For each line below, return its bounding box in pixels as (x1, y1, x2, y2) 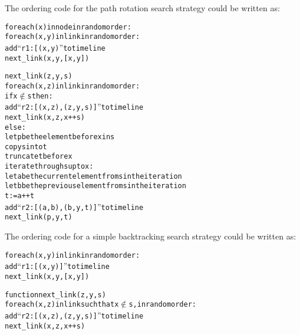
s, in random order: (128, 300, 196, 309)
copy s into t (5, 142, 47, 151)
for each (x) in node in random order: (5, 22, 131, 31)
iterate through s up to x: (5, 162, 94, 171)
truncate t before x (5, 152, 72, 161)
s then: (27, 91, 53, 100)
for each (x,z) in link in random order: (5, 81, 140, 90)
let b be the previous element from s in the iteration (5, 182, 186, 191)
